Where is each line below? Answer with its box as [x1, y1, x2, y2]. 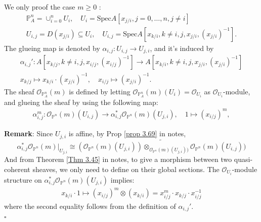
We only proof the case [4, 2, 75, 12]
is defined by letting [69, 86, 130, 96]
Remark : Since [4, 128, 53, 139]
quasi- [234, 154, 253, 164]
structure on [4, 174, 42, 185]
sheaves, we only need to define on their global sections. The [32, 163, 220, 174]
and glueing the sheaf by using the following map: [4, 96, 158, 107]
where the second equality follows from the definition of [4, 200, 176, 211]
